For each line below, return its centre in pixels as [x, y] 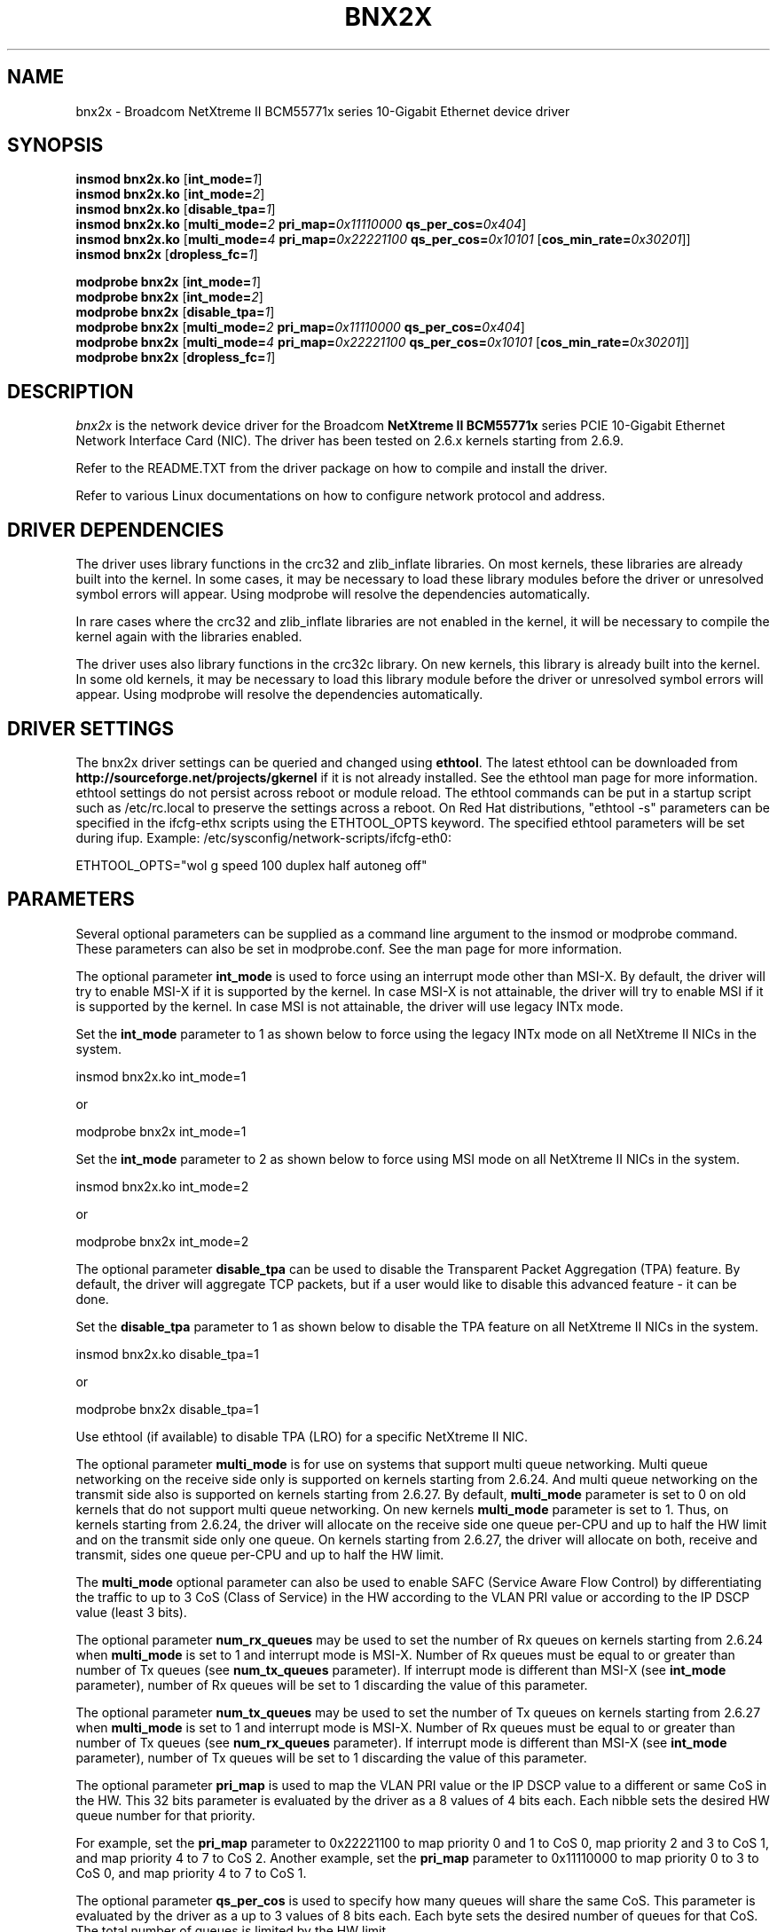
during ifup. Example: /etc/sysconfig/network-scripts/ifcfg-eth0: [263, 837]
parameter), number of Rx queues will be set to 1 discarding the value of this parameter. [332, 1685]
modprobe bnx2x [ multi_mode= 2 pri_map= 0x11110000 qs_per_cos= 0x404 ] [300, 327]
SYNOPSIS [55, 145]
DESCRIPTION [71, 391]
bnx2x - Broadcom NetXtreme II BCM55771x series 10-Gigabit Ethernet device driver [323, 111]
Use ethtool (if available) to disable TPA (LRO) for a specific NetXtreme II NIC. [302, 1436]
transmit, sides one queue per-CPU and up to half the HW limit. [260, 1554]
